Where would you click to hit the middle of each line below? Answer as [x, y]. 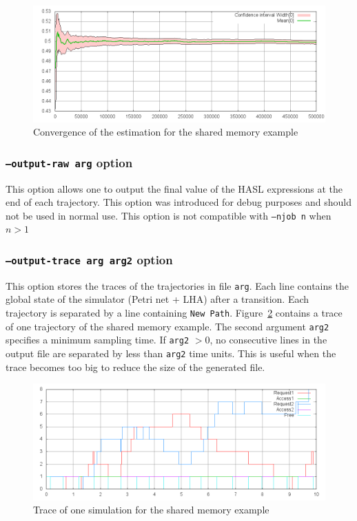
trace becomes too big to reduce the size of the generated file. [135, 366]
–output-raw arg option [69, 162]
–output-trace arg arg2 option [89, 259]
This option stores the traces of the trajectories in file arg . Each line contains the [177, 285]
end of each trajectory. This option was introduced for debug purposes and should [178, 202]
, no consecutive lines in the [268, 340]
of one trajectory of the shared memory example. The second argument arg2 [167, 326]
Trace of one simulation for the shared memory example [151, 510]
